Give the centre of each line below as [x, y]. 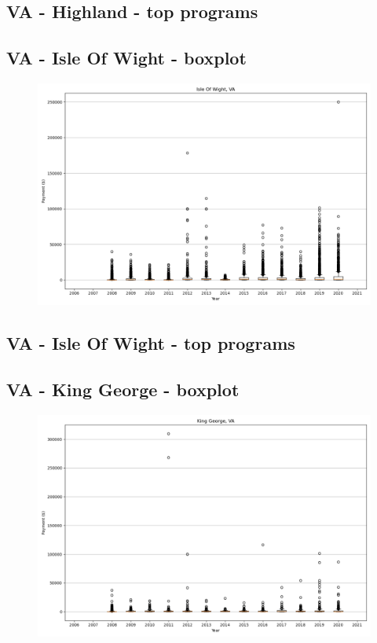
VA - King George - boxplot [123, 389]
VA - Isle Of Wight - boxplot [126, 58]
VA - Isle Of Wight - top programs [151, 343]
